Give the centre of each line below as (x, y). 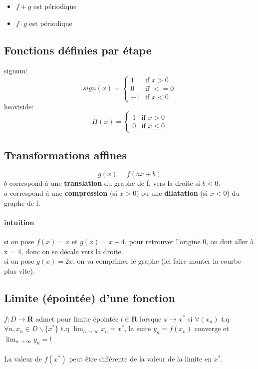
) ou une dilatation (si (172, 192)
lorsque (150, 318)
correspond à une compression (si (64, 192)
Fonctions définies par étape (78, 50)
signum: (16, 71)
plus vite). (19, 270)
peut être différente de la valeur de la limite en (140, 359)
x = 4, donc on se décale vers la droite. (64, 251)
